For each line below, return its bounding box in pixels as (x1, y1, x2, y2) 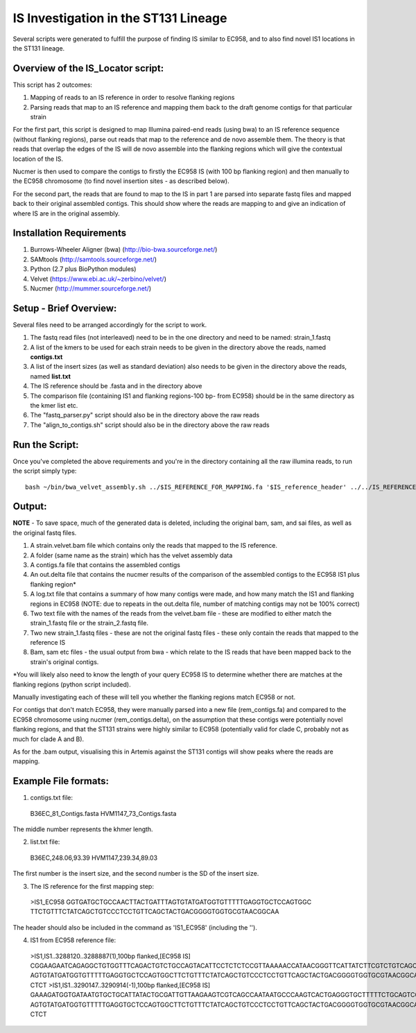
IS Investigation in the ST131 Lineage (12, 10, 227, 26)
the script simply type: (12, 467, 77, 475)
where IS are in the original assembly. (12, 209, 121, 218)
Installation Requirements (12, 227, 127, 239)
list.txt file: (30, 837, 60, 846)
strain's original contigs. (30, 657, 99, 666)
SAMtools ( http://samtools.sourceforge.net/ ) (30, 255, 157, 263)
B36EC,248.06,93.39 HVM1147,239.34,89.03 (30, 853, 158, 862)
